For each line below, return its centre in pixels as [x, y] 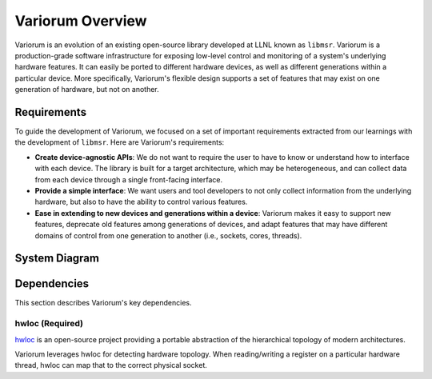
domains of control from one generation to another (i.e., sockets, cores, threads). [168, 235]
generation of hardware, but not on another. [87, 90]
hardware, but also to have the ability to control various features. [141, 202]
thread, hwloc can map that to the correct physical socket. [111, 365]
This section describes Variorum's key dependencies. [103, 303]
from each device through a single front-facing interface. [129, 179]
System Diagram [57, 259]
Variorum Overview [81, 21]
